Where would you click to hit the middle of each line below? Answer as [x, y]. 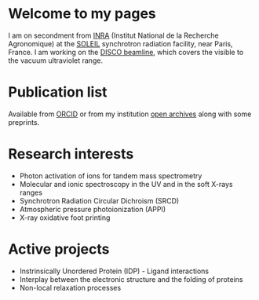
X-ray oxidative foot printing [65, 218]
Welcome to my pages [82, 14]
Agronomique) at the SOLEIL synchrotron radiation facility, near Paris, [120, 43]
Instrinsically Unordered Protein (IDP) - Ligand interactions [114, 271]
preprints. [24, 122]
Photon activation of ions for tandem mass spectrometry [111, 176]
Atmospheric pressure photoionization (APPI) [93, 209]
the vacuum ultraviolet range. [56, 60]
